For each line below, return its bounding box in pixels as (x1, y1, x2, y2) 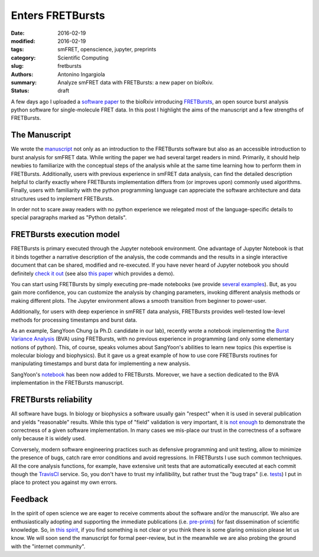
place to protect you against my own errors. (11, 479, 118, 486)
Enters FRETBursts (11, 9, 106, 22)
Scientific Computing (57, 54, 109, 61)
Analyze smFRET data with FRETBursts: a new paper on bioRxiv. (57, 78, 214, 86)
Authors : (11, 71, 34, 78)
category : (11, 54, 36, 61)
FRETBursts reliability (11, 395, 93, 405)
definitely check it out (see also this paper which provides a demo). (11, 270, 175, 277)
